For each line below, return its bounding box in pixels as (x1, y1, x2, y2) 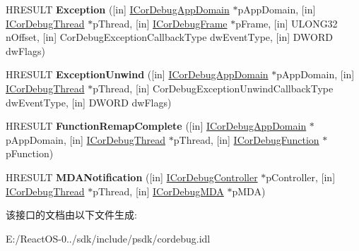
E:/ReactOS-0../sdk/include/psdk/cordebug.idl (6, 231, 211, 245)
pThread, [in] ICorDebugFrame (93, 16, 228, 30)
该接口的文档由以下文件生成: (6, 207, 137, 222)
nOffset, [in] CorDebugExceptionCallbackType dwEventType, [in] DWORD (6, 30, 333, 44)
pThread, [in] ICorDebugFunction (173, 132, 319, 147)
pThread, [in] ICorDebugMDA (93, 183, 224, 198)
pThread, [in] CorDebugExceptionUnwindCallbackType (93, 80, 334, 95)
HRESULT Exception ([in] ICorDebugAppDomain (6, 2, 230, 16)
